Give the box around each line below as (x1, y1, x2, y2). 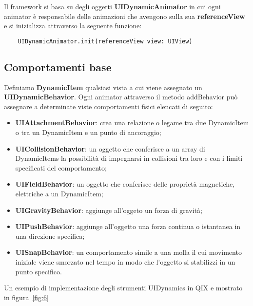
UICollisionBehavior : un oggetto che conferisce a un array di (15, 143, 205, 153)
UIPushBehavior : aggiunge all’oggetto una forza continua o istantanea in (15, 221, 241, 231)
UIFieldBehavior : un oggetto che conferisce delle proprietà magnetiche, (15, 179, 235, 189)
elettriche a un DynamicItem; (15, 188, 103, 198)
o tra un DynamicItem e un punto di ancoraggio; (15, 127, 161, 137)
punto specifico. (15, 266, 62, 276)
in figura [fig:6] (4, 292, 49, 302)
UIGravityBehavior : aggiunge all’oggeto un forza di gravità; (15, 205, 202, 215)
